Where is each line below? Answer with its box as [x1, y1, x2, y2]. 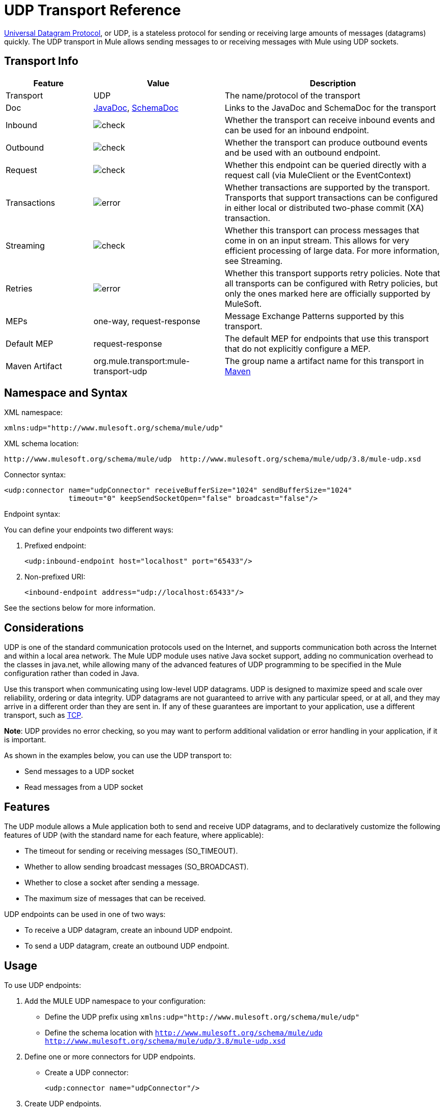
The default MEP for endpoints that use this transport [224, 333, 429, 344]
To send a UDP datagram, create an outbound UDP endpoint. [24, 941, 229, 951]
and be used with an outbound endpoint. [224, 147, 381, 158]
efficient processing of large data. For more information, [224, 245, 440, 256]
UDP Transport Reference [4, 2, 181, 19]
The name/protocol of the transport [224, 90, 360, 101]
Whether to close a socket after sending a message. [24, 878, 199, 887]
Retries [6, 283, 33, 294]
